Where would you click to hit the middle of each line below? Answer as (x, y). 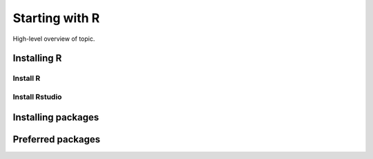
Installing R (37, 58)
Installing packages (56, 117)
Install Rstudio (37, 97)
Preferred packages (56, 139)
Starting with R (56, 18)
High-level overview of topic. (54, 39)
